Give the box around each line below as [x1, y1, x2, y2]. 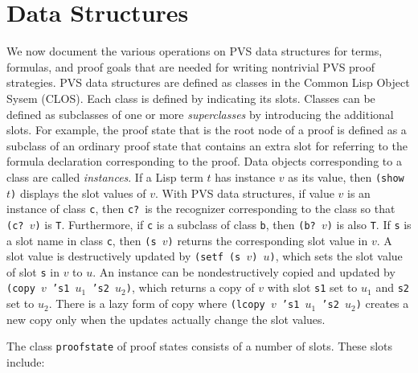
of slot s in [6, 263, 59, 280]
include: [6, 354, 45, 371]
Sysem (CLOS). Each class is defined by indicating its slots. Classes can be [6, 89, 375, 106]
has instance [215, 168, 276, 185]
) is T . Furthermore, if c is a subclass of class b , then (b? [35, 215, 316, 232]
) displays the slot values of [10, 184, 146, 201]
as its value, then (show [288, 168, 404, 185]
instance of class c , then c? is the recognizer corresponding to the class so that [6, 200, 395, 217]
